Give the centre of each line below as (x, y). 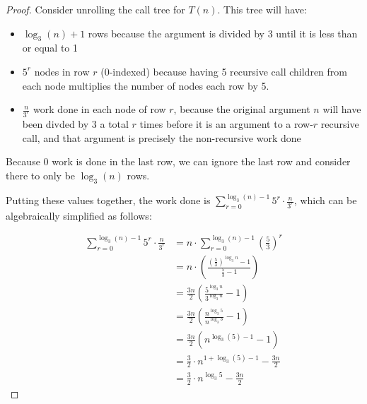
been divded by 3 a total (75, 124)
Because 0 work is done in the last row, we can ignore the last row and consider (178, 161)
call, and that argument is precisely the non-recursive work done (162, 137)
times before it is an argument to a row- (226, 124)
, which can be (325, 200)
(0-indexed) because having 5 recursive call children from (224, 71)
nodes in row (62, 71)
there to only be (41, 175)
